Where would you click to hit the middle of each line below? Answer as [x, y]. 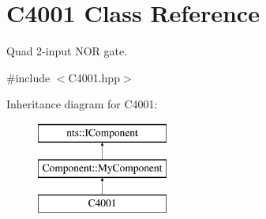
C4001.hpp [94, 77]
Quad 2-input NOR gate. [67, 51]
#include [28, 77]
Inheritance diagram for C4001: [82, 104]
